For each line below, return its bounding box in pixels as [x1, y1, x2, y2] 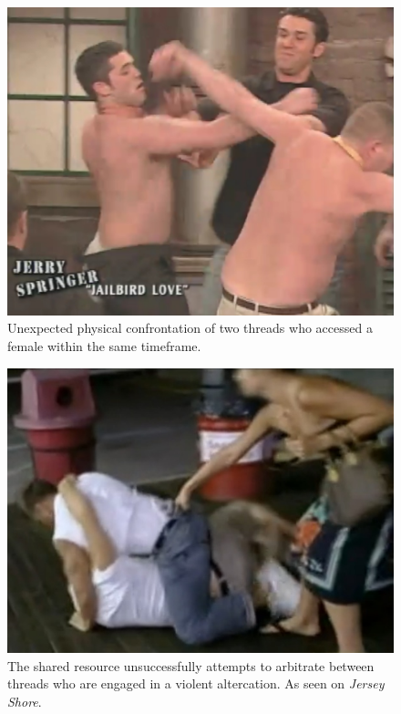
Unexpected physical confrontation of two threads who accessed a [7, 318, 373, 337]
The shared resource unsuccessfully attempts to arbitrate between [7, 656, 375, 675]
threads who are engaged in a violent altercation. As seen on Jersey [7, 674, 385, 693]
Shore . [7, 691, 42, 710]
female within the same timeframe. [7, 336, 201, 356]
